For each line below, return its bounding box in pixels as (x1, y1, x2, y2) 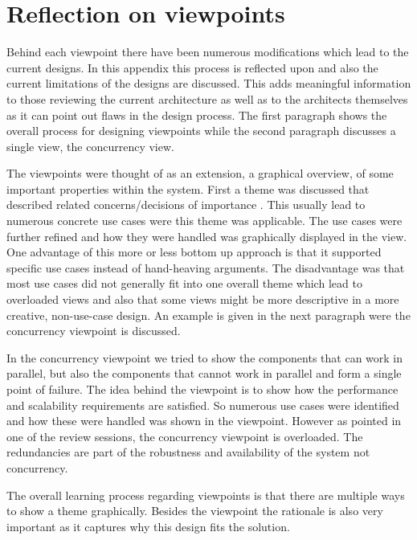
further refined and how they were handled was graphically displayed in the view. (6, 227, 407, 244)
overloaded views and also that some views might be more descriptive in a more (6, 291, 399, 308)
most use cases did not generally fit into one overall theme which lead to (6, 275, 362, 292)
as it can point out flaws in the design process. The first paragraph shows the (6, 106, 387, 123)
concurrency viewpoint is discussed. (6, 322, 181, 339)
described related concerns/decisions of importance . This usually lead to (6, 196, 366, 213)
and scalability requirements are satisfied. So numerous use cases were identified (6, 396, 399, 413)
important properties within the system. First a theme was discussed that (6, 180, 370, 197)
